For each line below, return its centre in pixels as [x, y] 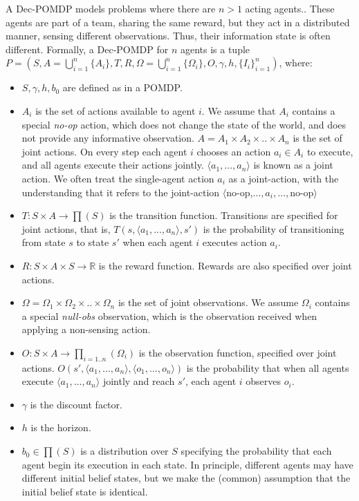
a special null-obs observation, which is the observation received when [169, 315]
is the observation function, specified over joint [238, 352]
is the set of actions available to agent [116, 110]
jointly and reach [139, 381]
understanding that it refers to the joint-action [121, 192]
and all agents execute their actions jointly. [113, 165]
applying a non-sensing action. [86, 329]
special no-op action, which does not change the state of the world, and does [184, 124]
